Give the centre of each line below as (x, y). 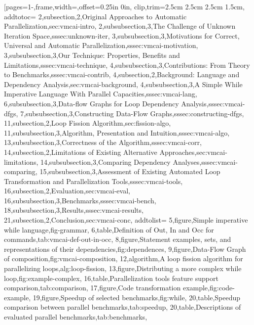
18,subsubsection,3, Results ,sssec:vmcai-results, (74, 210)
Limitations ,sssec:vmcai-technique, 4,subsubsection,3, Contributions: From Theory (127, 65)
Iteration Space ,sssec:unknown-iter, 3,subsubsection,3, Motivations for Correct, (122, 35)
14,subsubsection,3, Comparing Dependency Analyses (120, 162)
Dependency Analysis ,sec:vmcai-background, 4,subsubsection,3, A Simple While (123, 84)
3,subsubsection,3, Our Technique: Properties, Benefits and (92, 55)
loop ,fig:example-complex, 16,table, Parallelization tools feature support (111, 278)
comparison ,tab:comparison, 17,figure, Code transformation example (106, 288)
